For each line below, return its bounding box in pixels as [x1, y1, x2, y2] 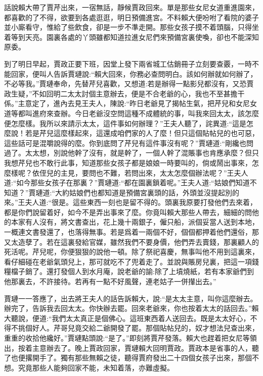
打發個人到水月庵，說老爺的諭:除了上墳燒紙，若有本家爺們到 [53, 266, 254, 277]
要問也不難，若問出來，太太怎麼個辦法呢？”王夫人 [81, 167, 248, 178]
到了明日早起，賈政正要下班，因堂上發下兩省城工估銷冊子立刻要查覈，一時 [4, 58, 252, 69]
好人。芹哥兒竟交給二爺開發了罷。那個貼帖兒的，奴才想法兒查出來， [32, 323, 259, 333]
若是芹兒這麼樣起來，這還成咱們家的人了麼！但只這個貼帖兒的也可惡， [25, 128, 259, 138]
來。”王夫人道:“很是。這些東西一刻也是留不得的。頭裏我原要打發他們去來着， [4, 197, 257, 207]
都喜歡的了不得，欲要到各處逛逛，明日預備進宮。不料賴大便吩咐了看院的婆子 [4, 12, 259, 22]
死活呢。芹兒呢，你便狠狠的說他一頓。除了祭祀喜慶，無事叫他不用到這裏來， [4, 246, 259, 257]
